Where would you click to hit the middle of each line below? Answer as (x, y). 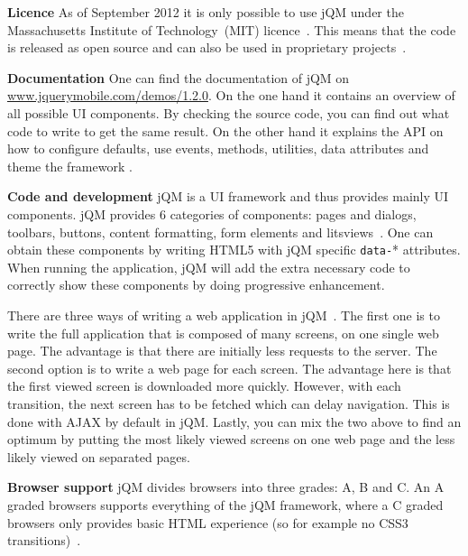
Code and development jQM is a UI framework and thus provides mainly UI (228, 196)
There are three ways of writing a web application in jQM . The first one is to (224, 315)
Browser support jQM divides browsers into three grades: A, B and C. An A (226, 487)
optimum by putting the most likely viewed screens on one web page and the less (231, 439)
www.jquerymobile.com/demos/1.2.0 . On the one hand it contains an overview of (231, 95)
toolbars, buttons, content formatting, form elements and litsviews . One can (220, 232)
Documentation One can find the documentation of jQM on (179, 77)
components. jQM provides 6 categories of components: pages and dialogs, (212, 213)
